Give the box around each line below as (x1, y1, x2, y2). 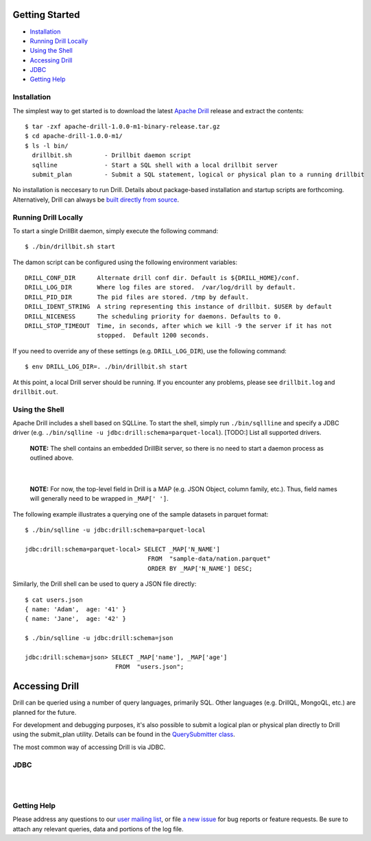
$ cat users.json (25, 595, 83, 604)
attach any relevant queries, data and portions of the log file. (12, 825, 184, 833)
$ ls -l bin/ (25, 141, 69, 150)
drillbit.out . (12, 388, 58, 396)
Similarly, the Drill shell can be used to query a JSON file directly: (12, 580, 197, 588)
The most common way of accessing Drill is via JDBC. (12, 743, 166, 751)
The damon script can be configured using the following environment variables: (12, 258, 238, 266)
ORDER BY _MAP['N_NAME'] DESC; (147, 565, 253, 572)
